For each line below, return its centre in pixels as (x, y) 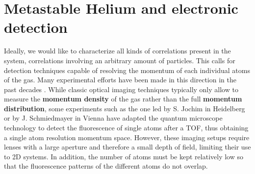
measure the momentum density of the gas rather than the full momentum (123, 99)
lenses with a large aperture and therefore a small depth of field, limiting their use (127, 147)
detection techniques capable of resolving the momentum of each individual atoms (127, 70)
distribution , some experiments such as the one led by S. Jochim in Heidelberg (125, 108)
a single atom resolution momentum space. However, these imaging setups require (127, 137)
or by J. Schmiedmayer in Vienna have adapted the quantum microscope (113, 118)
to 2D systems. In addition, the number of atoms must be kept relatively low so (124, 156)
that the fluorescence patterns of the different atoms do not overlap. (106, 166)
